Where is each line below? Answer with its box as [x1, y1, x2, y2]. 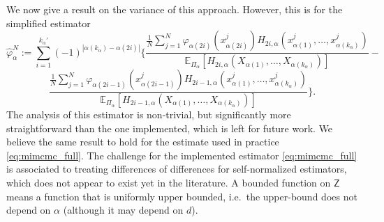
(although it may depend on [63, 203, 184, 217]
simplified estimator [6, 15, 91, 30]
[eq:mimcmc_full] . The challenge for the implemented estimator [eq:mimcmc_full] [6, 148, 357, 162]
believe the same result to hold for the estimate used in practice [6, 134, 279, 149]
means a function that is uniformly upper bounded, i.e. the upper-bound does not [6, 189, 357, 203]
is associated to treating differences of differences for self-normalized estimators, [6, 161, 347, 176]
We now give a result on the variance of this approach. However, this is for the [6, 2, 343, 16]
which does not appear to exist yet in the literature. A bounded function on [6, 175, 331, 189]
